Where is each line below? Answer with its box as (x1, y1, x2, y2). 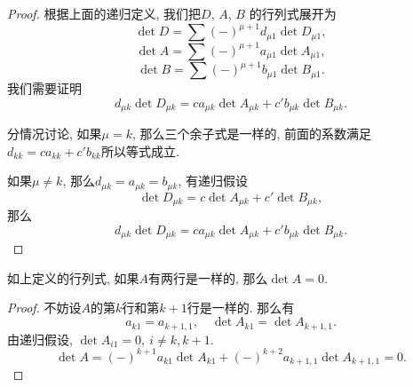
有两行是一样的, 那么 (148, 268, 268, 287)
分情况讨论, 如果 (7, 124, 102, 143)
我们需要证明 (7, 79, 82, 98)
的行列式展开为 (249, 4, 337, 22)
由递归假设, (7, 329, 73, 348)
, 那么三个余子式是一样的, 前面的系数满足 (131, 124, 372, 143)
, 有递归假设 (178, 171, 248, 190)
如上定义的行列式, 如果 (7, 268, 139, 287)
